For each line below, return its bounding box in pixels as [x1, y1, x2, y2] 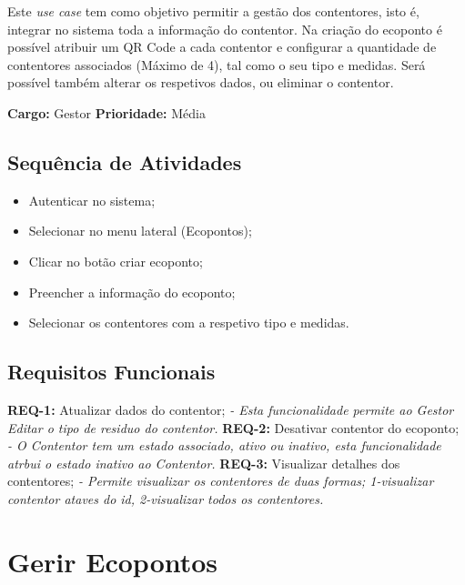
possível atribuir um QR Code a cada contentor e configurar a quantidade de [7, 37, 437, 56]
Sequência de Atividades [7, 147, 242, 176]
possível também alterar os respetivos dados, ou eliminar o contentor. [7, 73, 394, 92]
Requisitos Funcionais [7, 358, 216, 386]
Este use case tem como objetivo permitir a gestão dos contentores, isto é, [7, 2, 420, 20]
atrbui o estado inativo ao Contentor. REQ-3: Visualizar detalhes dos [7, 453, 400, 472]
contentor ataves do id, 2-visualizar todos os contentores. [7, 489, 324, 508]
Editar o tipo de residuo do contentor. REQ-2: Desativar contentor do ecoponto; [7, 418, 460, 437]
